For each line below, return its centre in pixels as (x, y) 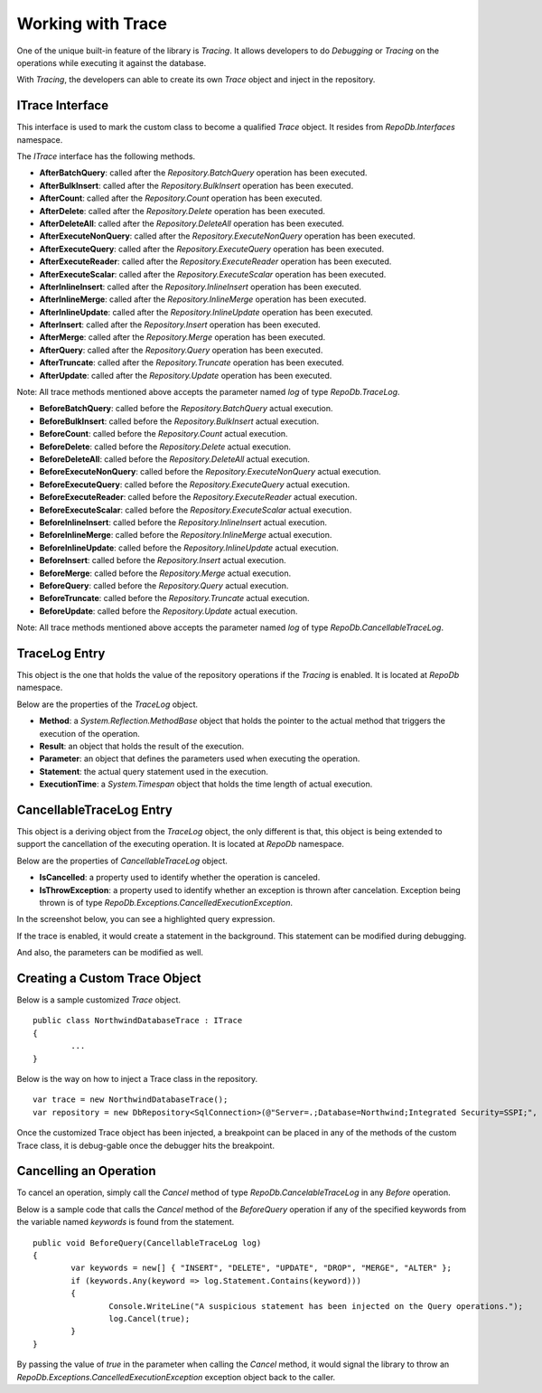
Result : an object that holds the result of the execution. (142, 746)
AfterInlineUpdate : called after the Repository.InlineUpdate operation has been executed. (206, 312)
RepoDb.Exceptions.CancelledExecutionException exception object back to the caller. (176, 1377)
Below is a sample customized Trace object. (98, 1000)
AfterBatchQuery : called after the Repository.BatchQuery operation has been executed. (203, 173)
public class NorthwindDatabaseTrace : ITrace (138, 1021)
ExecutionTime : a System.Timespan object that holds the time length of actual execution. (206, 784)
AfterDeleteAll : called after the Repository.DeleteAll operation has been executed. (192, 223)
